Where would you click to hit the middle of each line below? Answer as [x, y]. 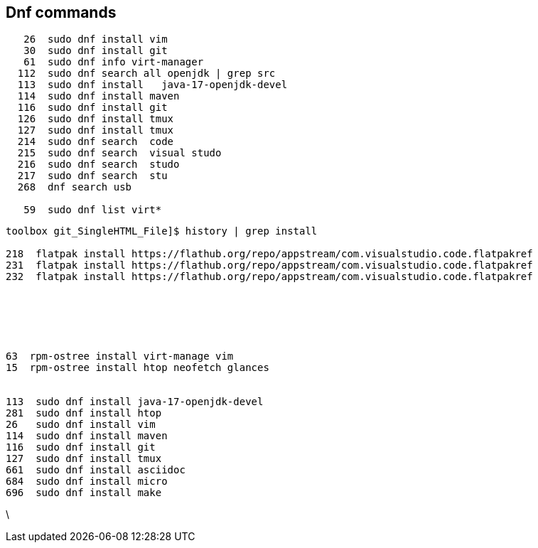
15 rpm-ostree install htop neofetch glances [138, 368]
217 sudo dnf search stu [92, 176]
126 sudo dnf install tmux [96, 119]
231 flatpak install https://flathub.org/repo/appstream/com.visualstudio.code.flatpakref [269, 265]
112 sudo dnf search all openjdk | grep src [146, 74]
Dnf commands [61, 12]
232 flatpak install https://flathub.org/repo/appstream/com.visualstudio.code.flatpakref [269, 277]
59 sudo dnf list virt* [93, 210]
